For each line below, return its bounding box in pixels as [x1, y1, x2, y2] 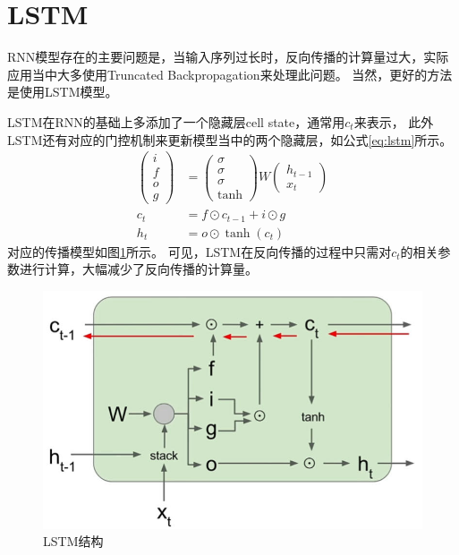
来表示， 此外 [353, 112, 434, 131]
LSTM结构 [43, 532, 104, 551]
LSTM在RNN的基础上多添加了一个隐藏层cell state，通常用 [7, 112, 345, 131]
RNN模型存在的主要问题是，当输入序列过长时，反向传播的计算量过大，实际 [7, 47, 449, 66]
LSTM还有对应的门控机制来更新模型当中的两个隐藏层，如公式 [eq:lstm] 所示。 [7, 130, 453, 149]
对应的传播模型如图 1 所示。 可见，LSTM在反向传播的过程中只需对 [7, 242, 392, 260]
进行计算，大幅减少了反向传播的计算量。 [19, 260, 258, 278]
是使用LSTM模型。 [7, 82, 118, 101]
